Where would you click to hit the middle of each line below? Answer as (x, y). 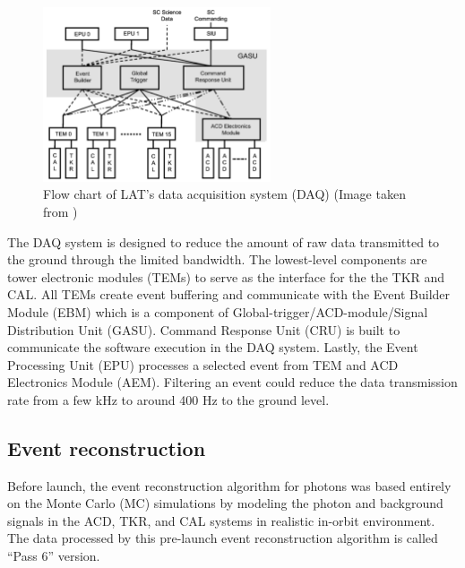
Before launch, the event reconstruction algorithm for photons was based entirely (229, 485)
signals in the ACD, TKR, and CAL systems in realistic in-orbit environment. (221, 520)
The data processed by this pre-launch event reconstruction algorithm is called (223, 538)
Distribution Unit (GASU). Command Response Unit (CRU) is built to (204, 329)
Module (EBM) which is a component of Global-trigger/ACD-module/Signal (218, 311)
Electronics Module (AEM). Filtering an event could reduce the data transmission (232, 382)
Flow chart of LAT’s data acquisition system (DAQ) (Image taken (224, 194)
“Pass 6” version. (54, 556)
